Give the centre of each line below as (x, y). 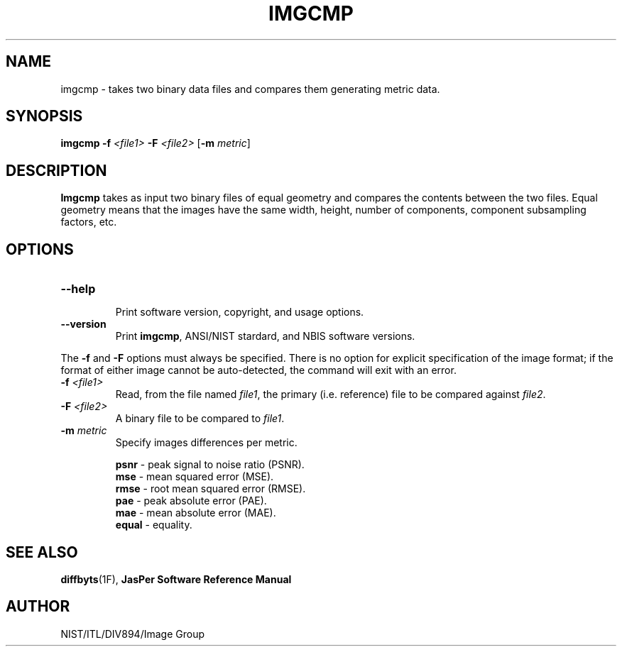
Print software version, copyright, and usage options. (240, 312)
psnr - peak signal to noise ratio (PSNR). (210, 465)
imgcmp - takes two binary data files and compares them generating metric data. (250, 89)
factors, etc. (89, 222)
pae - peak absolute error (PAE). (191, 501)
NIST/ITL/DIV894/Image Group (132, 634)
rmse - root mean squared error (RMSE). (211, 489)
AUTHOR (38, 607)
